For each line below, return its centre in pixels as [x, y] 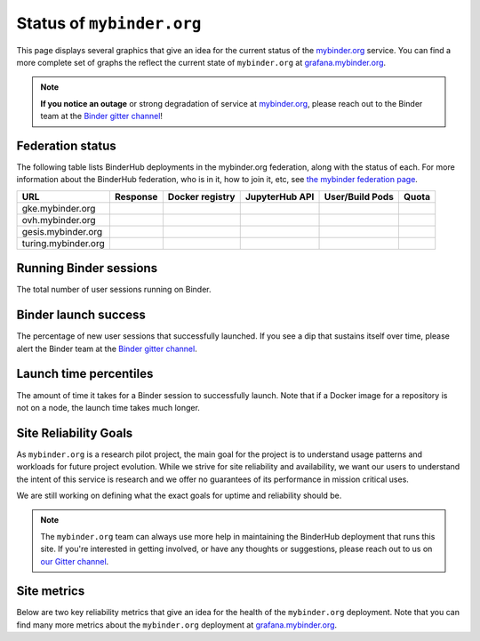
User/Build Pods [359, 196]
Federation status [67, 145]
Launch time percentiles [85, 374]
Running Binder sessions [87, 268]
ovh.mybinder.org [59, 220]
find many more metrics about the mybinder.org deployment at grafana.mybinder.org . [177, 625]
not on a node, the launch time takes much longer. [108, 407]
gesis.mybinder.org [62, 231]
